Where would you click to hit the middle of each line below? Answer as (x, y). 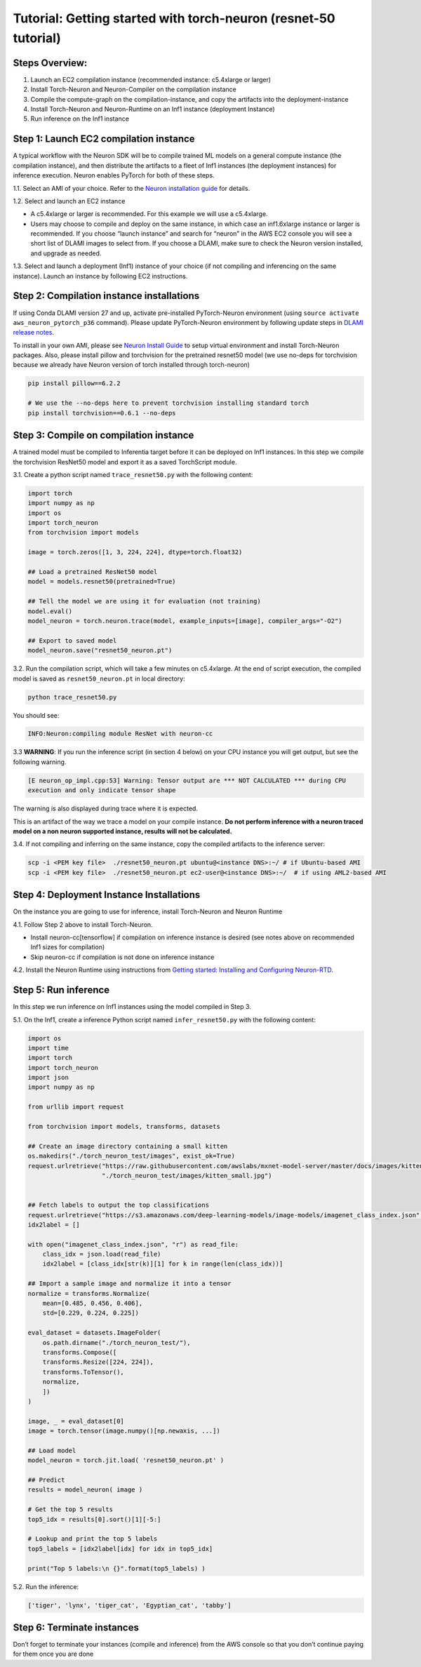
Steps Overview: (50, 63)
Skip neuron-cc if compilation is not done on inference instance (122, 957)
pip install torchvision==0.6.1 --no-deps (102, 413)
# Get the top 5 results (71, 1509)
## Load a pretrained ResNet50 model (93, 572)
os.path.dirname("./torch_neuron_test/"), (116, 1343)
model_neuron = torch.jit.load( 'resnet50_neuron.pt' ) (126, 1460)
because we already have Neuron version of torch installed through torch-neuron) (132, 365)
